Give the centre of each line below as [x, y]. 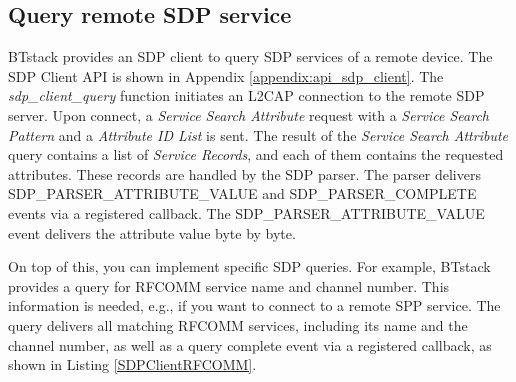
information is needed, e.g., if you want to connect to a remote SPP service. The [254, 305]
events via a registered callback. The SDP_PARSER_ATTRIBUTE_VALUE [246, 212]
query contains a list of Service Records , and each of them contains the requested [256, 154]
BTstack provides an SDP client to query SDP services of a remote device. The [250, 56]
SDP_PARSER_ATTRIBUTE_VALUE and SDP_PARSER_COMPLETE [242, 193]
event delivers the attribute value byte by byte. [152, 232]
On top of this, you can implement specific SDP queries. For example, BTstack [249, 266]
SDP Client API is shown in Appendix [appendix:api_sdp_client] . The [226, 75]
